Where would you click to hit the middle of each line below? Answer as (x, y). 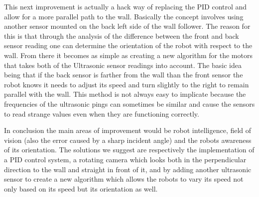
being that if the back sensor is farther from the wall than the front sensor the (124, 75)
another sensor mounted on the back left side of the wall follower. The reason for (127, 26)
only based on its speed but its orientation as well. (81, 188)
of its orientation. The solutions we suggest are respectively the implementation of (129, 150)
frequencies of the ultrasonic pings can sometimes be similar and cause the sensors (129, 103)
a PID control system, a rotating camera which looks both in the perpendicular (125, 159)
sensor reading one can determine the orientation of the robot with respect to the (128, 45)
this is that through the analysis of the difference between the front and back (122, 35)
